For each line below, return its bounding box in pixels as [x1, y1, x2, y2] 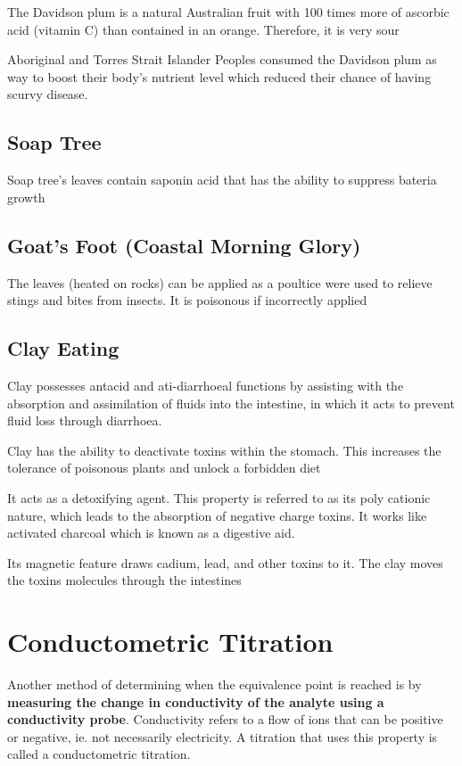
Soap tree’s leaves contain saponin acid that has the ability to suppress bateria [7, 170, 437, 189]
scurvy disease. [7, 85, 88, 103]
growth [7, 187, 45, 206]
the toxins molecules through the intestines [7, 571, 242, 589]
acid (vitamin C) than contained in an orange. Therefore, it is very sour [7, 20, 400, 38]
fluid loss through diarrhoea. [7, 411, 162, 430]
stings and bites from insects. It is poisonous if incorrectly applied [7, 291, 367, 309]
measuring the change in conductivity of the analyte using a [7, 692, 384, 711]
